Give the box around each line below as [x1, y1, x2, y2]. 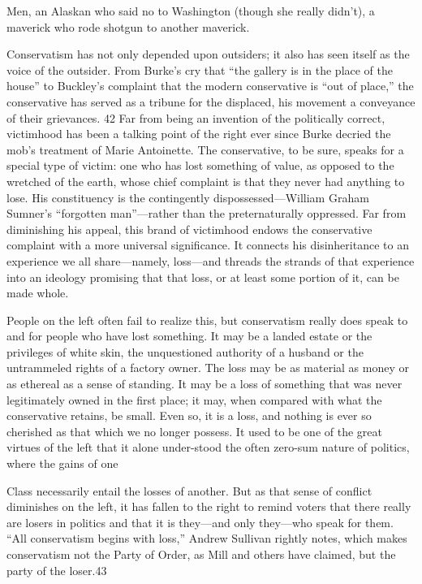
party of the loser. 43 [6, 561, 107, 578]
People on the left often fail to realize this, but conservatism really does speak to [6, 311, 408, 328]
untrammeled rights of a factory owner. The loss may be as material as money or [6, 359, 410, 376]
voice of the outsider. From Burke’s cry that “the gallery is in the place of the [6, 61, 394, 78]
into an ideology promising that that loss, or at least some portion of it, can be [6, 268, 399, 285]
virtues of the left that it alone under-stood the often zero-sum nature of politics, [6, 439, 410, 456]
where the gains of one [6, 455, 118, 472]
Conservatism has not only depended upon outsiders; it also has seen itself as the [6, 45, 410, 63]
